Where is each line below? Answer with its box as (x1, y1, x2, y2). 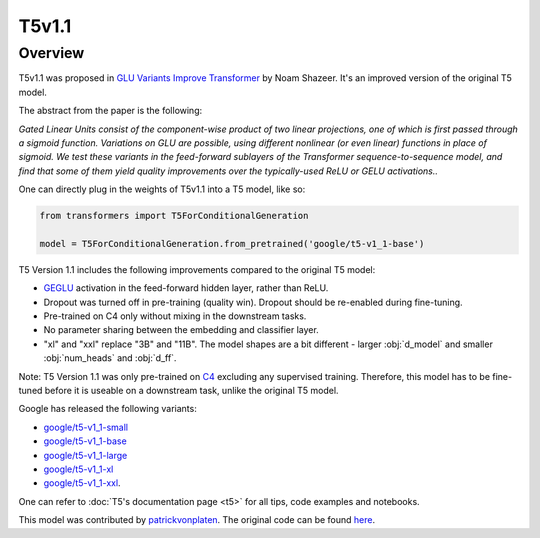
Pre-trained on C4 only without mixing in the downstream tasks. (43, 310, 307, 322)
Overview (18, 44, 85, 62)
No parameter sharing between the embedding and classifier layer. (43, 324, 319, 336)
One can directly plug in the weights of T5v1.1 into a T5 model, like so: (18, 183, 306, 195)
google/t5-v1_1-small (43, 421, 129, 433)
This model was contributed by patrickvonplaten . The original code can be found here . (18, 514, 375, 526)
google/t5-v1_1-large (43, 449, 128, 461)
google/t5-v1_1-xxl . (43, 477, 121, 489)
